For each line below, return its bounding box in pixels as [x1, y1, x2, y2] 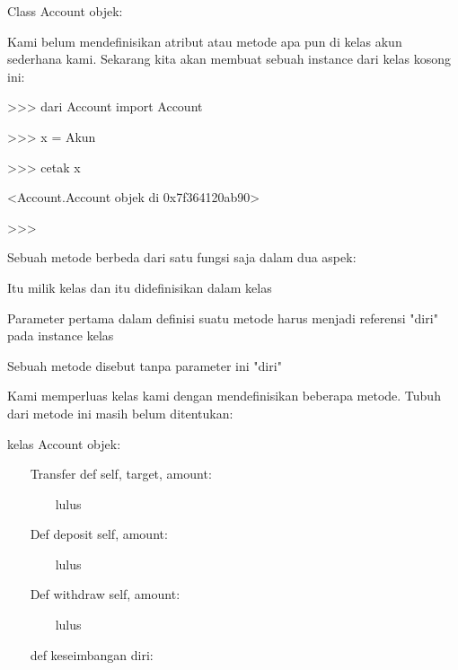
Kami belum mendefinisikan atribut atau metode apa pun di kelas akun [7, 31, 402, 50]
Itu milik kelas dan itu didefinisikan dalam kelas [7, 278, 272, 296]
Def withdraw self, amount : [30, 585, 181, 604]
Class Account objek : [7, 2, 123, 20]
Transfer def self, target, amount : [30, 464, 212, 483]
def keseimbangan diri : [30, 645, 154, 664]
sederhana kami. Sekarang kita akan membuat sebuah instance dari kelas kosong [7, 49, 452, 68]
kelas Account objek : [7, 434, 121, 453]
